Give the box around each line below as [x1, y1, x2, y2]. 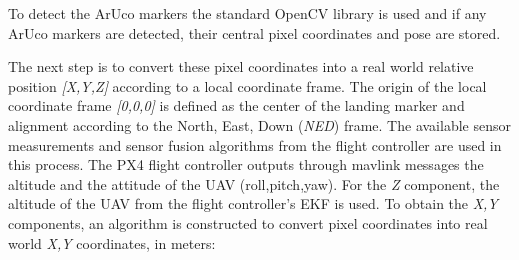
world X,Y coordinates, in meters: [8, 232, 216, 253]
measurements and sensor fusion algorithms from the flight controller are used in [8, 134, 502, 155]
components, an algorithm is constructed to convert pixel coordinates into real [8, 212, 488, 233]
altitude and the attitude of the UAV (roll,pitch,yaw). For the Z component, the [8, 173, 500, 194]
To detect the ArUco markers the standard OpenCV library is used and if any [8, 3, 487, 23]
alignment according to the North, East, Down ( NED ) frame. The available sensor [8, 114, 511, 135]
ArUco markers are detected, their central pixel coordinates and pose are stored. [8, 22, 501, 43]
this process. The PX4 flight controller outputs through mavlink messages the [8, 154, 484, 175]
